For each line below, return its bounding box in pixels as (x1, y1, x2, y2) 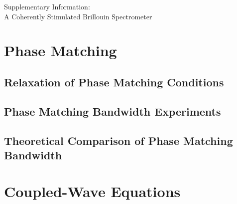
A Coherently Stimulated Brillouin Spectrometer (4, 11, 152, 21)
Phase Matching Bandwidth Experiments (4, 103, 221, 119)
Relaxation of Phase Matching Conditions (4, 74, 224, 89)
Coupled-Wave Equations (4, 181, 181, 202)
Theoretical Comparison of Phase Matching (4, 133, 233, 148)
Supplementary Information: (4, 1, 90, 11)
